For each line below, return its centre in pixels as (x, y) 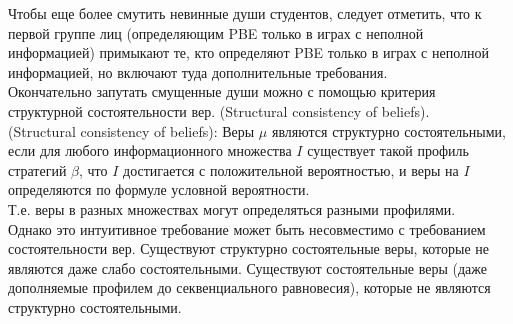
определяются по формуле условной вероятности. (159, 189)
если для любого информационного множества (150, 150)
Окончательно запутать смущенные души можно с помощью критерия (222, 91)
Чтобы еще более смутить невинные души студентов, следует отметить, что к (245, 13)
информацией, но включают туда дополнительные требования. (198, 71)
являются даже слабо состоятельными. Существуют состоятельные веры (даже (247, 267)
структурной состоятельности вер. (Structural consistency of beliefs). (219, 110)
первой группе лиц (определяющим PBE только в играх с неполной (216, 32)
